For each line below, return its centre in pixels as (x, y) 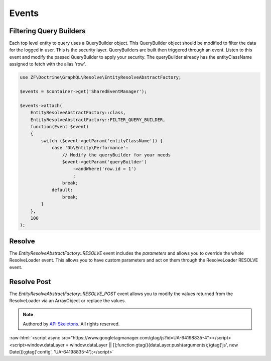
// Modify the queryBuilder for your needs (116, 155)
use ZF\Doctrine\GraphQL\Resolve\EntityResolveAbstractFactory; (101, 77)
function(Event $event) (59, 126)
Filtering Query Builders (47, 31)
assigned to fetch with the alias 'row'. (48, 64)
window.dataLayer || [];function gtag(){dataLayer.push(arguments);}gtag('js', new (154, 345)
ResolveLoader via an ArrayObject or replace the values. (68, 301)
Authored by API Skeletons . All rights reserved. (71, 324)
